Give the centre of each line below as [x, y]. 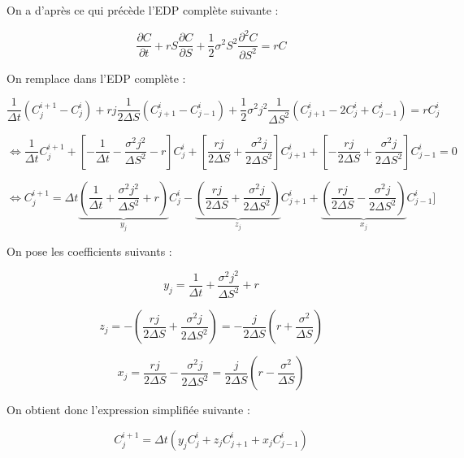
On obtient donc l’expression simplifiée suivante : [128, 410]
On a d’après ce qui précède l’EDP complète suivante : [143, 10]
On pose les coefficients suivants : [89, 251]
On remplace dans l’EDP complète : [96, 78]
